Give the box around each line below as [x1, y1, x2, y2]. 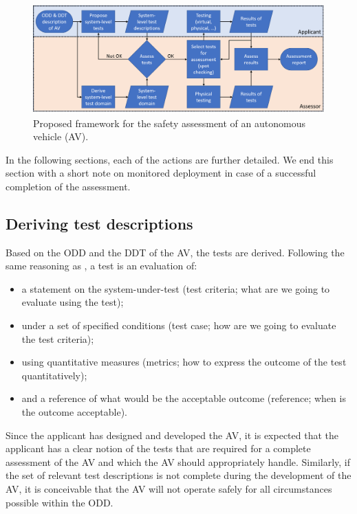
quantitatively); [21, 368, 87, 382]
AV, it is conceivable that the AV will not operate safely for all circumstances [6, 482, 332, 495]
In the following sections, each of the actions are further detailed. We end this [6, 152, 334, 166]
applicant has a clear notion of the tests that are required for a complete [6, 441, 311, 456]
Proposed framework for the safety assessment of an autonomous [33, 115, 305, 130]
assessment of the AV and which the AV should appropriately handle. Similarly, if [6, 454, 351, 469]
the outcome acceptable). [21, 405, 127, 419]
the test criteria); [21, 331, 94, 346]
